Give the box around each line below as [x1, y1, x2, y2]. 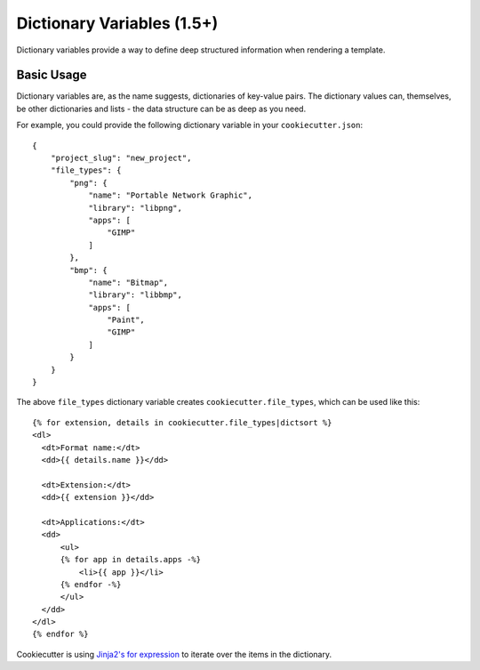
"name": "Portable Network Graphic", [88, 190, 253, 200]
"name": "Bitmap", [88, 277, 169, 287]
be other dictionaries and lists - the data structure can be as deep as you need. [16, 103, 307, 114]
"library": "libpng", [88, 203, 182, 213]
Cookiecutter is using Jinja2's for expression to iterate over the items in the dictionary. [16, 649, 332, 659]
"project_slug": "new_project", [50, 153, 192, 164]
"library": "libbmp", [88, 290, 182, 300]
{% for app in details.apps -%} [60, 554, 202, 565]
